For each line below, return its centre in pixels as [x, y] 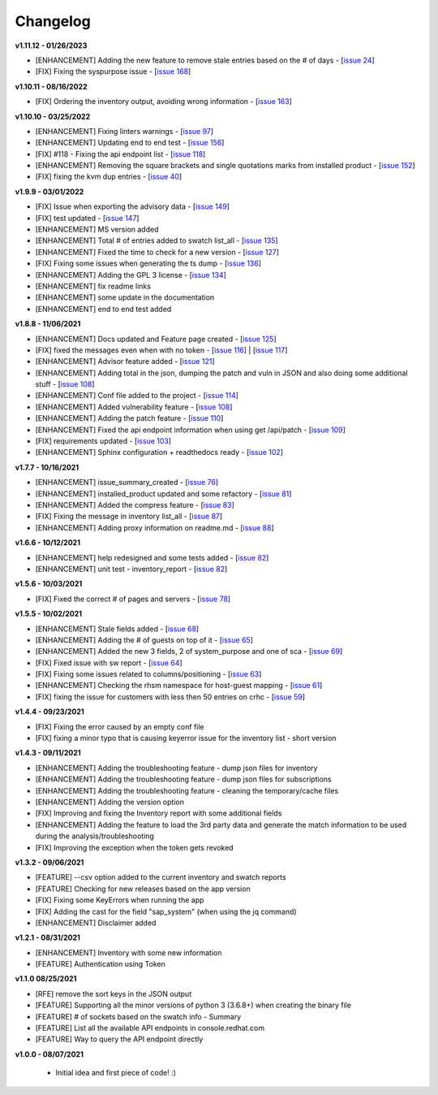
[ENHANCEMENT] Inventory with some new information [129, 952]
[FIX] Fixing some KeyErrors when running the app [120, 900]
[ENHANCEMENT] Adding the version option [109, 802]
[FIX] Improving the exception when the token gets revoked [135, 847]
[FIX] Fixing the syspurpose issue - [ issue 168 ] [113, 71]
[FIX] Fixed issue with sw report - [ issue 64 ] [109, 663]
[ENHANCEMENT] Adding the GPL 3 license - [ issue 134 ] [131, 275]
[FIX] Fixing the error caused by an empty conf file [120, 726]
